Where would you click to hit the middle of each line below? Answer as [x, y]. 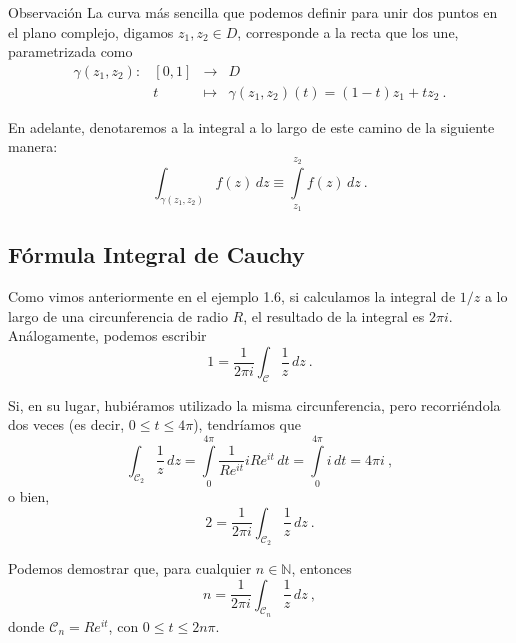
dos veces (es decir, [66, 424]
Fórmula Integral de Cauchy [156, 254]
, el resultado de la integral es [334, 315]
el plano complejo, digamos [91, 31]
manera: [33, 146]
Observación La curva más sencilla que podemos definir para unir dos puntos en [253, 12]
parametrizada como [70, 51]
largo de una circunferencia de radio [118, 315]
